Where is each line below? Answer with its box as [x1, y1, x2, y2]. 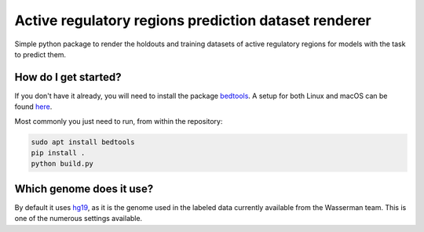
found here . [14, 102, 53, 111]
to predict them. [14, 49, 67, 59]
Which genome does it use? [14, 182, 154, 195]
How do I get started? [14, 71, 122, 84]
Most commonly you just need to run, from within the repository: [14, 116, 223, 125]
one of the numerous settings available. [14, 214, 143, 223]
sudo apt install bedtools [31, 137, 135, 147]
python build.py [31, 159, 94, 169]
